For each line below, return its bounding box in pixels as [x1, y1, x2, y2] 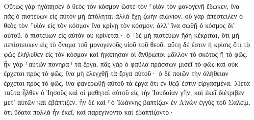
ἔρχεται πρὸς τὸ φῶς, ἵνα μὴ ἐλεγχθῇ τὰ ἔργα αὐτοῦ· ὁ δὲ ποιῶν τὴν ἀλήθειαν [4, 68, 229, 78]
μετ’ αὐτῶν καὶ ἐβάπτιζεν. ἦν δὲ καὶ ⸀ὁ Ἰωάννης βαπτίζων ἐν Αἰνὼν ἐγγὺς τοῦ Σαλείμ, [4, 96, 251, 107]
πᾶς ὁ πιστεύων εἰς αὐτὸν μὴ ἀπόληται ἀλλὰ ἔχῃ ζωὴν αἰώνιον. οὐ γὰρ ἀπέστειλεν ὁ [4, 10, 243, 21]
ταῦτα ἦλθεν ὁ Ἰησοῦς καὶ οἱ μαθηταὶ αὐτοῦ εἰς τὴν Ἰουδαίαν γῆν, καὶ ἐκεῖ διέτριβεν [4, 87, 244, 97]
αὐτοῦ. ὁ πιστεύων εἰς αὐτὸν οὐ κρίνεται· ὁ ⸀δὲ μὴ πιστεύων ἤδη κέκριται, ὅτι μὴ [4, 29, 239, 40]
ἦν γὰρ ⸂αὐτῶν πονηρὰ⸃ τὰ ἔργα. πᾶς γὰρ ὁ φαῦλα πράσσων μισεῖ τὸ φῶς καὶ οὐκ [4, 58, 238, 69]
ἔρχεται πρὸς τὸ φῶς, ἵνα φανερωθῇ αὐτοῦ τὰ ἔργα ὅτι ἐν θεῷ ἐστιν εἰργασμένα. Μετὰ [4, 77, 250, 88]
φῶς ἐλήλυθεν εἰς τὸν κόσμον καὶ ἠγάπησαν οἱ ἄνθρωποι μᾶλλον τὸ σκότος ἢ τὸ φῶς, [4, 48, 248, 59]
